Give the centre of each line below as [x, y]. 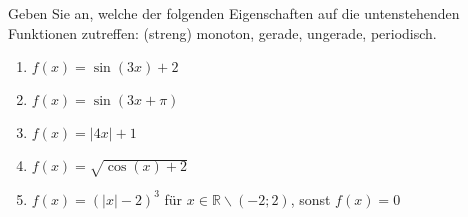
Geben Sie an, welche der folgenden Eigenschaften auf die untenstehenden [234, 13]
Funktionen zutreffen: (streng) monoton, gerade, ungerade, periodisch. [222, 32]
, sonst [310, 198]
